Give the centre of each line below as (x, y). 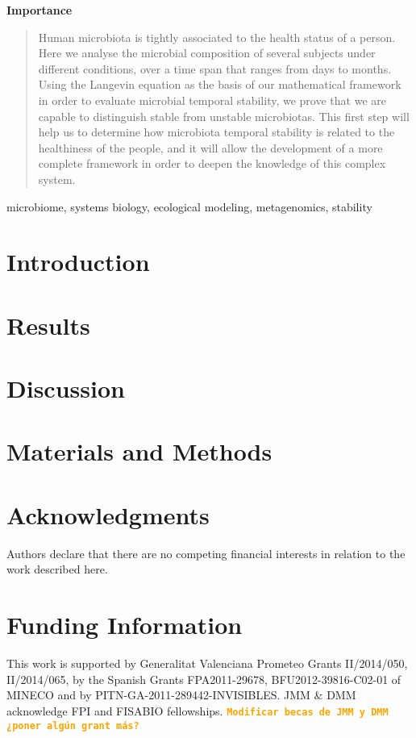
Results (48, 325)
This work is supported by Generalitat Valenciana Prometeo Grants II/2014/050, (207, 663)
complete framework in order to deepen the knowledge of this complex (212, 163)
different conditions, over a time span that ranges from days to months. (215, 68)
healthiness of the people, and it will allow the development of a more (210, 147)
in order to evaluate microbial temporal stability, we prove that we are (212, 100)
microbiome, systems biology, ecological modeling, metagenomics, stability (189, 206)
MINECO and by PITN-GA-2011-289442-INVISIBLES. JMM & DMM (181, 695)
